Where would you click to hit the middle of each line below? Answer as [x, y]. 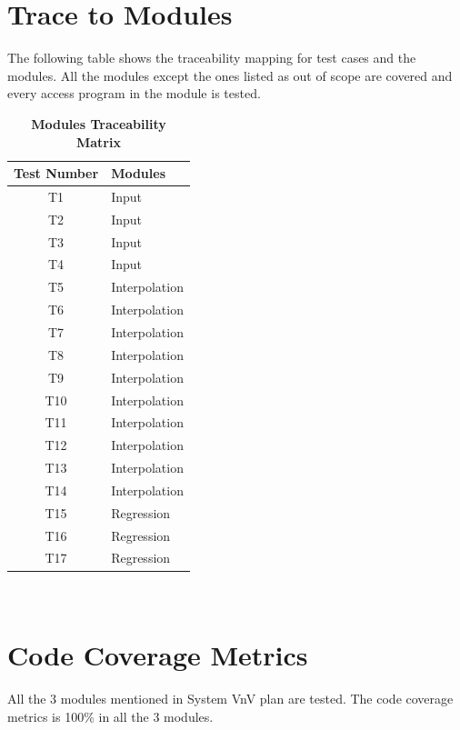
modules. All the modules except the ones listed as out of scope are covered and [230, 75]
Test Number [56, 173]
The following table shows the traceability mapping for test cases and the [212, 58]
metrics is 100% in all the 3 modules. [110, 716]
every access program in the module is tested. [134, 93]
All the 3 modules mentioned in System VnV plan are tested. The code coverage [230, 699]
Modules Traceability [99, 123]
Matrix [98, 141]
